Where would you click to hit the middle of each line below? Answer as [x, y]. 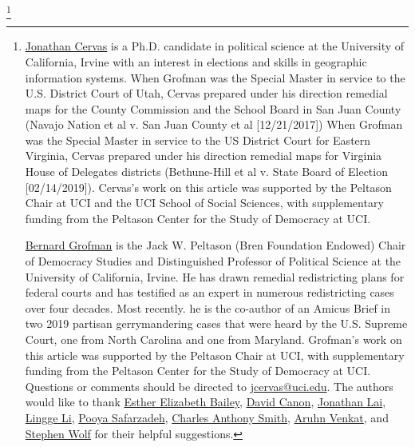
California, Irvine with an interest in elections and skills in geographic [196, 61]
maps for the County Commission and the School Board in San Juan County [213, 108]
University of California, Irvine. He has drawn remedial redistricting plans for [215, 276]
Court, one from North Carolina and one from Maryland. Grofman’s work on [213, 339]
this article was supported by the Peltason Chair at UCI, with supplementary [215, 355]
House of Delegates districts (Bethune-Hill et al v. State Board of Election [206, 172]
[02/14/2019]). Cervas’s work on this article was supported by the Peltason [208, 187]
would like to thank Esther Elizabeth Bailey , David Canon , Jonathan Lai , [206, 402]
